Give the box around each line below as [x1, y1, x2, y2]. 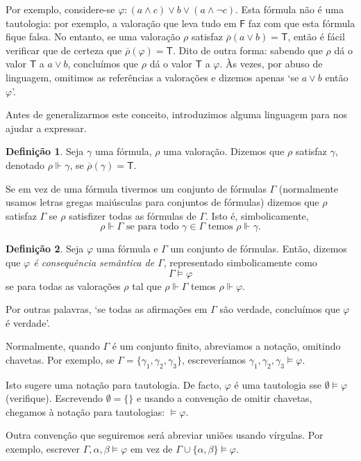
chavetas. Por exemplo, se [6, 352, 115, 366]
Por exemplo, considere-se [6, 2, 115, 16]
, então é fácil [287, 29, 345, 44]
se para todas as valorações [6, 278, 121, 293]
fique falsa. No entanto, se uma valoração [6, 29, 180, 44]
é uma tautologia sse [234, 377, 321, 391]
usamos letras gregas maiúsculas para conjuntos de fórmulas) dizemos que [6, 195, 319, 209]
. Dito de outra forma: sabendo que [173, 42, 323, 57]
